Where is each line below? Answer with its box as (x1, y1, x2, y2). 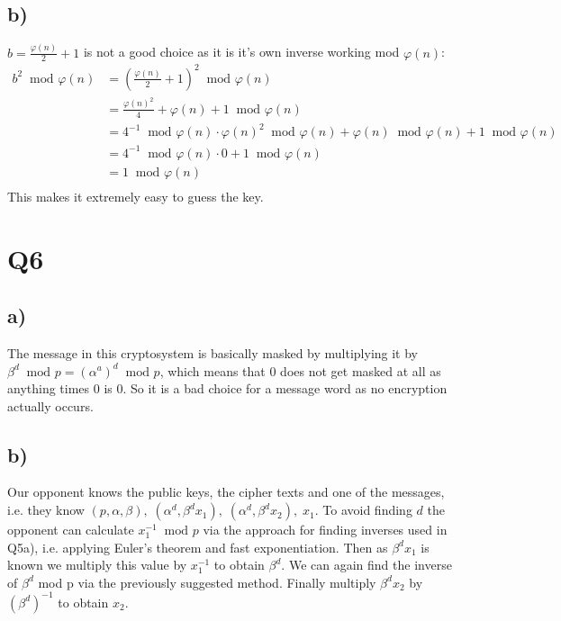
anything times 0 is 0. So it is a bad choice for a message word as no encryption (7, 379, 448, 398)
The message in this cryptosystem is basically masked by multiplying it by (7, 343, 419, 362)
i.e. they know (7, 500, 85, 519)
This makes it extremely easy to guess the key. (7, 186, 264, 205)
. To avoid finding (314, 500, 412, 519)
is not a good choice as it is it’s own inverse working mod (83, 42, 400, 61)
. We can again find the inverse (281, 555, 452, 574)
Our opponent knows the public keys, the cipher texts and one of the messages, (7, 482, 445, 501)
